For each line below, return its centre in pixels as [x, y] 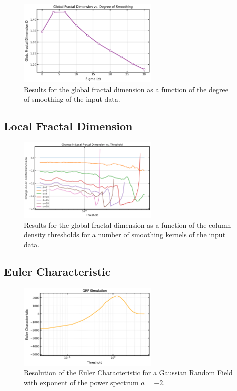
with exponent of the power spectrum [81, 382]
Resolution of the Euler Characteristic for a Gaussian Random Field [128, 373]
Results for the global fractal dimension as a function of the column [128, 225]
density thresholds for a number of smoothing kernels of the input [125, 235]
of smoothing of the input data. [72, 99]
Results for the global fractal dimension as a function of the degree [126, 89]
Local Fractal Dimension [68, 126]
